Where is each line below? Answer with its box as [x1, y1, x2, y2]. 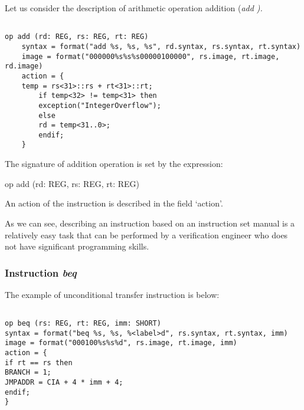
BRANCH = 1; [5, 368, 51, 377]
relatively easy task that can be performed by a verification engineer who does [5, 228, 288, 241]
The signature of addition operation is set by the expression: [5, 158, 223, 170]
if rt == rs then [5, 358, 73, 367]
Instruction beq [5, 265, 77, 280]
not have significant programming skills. [5, 240, 149, 252]
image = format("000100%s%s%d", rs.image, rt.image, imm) [5, 339, 237, 347]
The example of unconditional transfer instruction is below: [5, 288, 220, 300]
